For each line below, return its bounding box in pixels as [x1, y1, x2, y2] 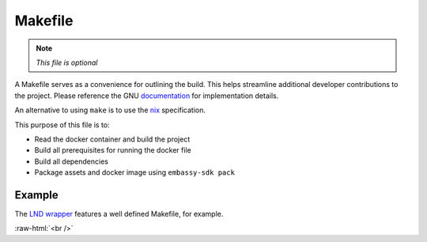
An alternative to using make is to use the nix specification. [14, 105, 206, 115]
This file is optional [36, 58, 98, 67]
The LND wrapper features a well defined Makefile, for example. [14, 209, 224, 218]
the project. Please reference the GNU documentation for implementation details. [14, 91, 279, 100]
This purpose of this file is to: [14, 119, 110, 130]
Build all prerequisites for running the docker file [34, 146, 191, 155]
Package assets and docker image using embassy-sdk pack [34, 168, 235, 177]
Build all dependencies [34, 157, 108, 166]
